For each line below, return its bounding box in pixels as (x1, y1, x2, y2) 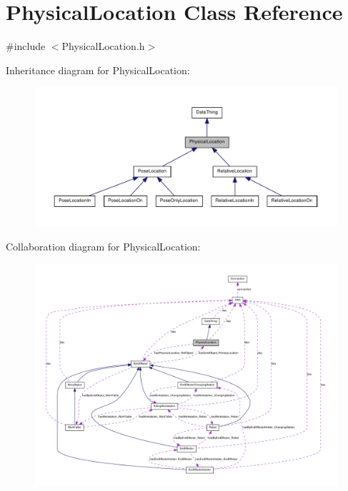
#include (6, 39, 46, 54)
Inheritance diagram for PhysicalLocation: (6, 62, 190, 77)
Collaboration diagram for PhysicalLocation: (6, 239, 201, 254)
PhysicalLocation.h (61, 39, 145, 54)
